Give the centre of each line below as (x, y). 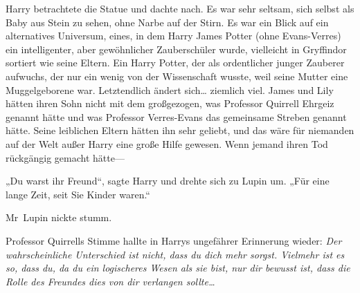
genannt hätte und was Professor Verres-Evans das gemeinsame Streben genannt (176, 116)
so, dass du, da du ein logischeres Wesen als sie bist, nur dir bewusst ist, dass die (178, 268)
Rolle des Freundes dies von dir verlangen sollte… (110, 281)
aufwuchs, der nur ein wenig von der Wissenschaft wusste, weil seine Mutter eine (177, 76)
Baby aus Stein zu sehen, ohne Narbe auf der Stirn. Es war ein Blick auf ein (167, 22)
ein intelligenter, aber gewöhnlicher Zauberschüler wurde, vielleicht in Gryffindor (176, 49)
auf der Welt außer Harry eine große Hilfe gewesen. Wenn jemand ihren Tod (167, 143)
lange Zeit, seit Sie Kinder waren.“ (78, 194)
